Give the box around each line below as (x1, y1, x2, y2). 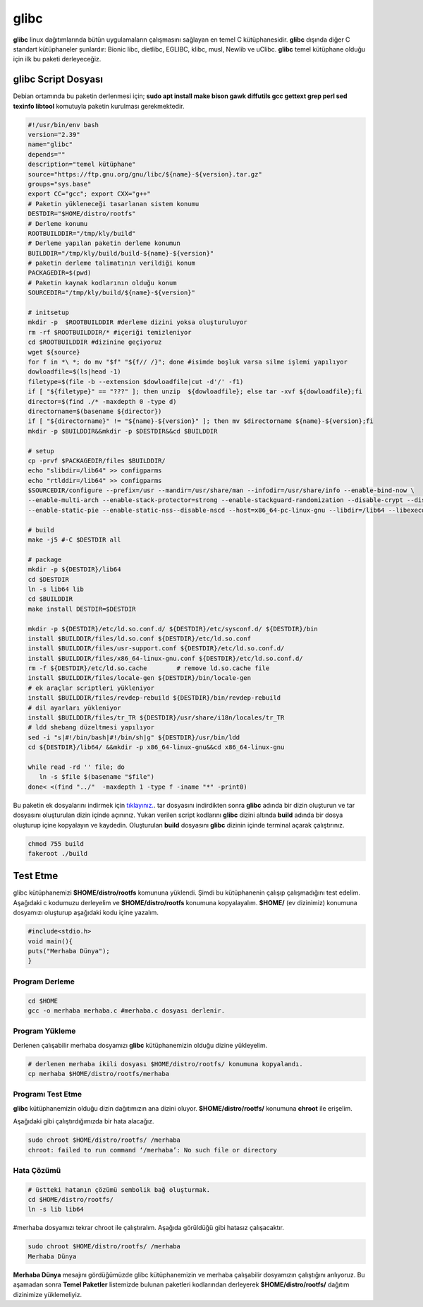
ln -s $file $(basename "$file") (39, 773, 155, 781)
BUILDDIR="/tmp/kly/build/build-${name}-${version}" (27, 249, 214, 257)
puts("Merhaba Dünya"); (27, 947, 111, 955)
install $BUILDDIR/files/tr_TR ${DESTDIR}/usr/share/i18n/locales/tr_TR (27, 714, 285, 722)
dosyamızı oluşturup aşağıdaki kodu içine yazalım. (13, 908, 159, 917)
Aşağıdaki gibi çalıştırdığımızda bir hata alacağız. (13, 1117, 154, 1126)
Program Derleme (13, 977, 75, 986)
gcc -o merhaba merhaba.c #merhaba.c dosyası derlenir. (27, 1006, 226, 1015)
